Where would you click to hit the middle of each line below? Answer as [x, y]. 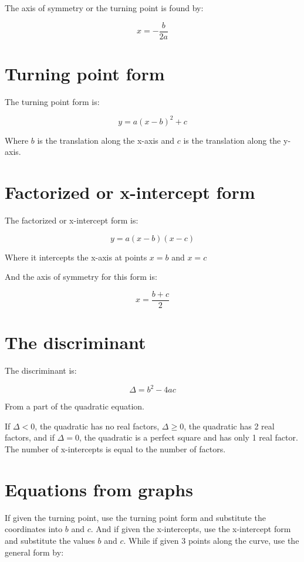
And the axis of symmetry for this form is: [81, 277]
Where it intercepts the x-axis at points [76, 257]
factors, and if [30, 437]
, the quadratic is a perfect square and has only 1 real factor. [188, 437]
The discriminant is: [41, 370]
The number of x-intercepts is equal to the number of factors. [115, 449]
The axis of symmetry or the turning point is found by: [104, 8]
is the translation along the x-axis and [106, 140]
